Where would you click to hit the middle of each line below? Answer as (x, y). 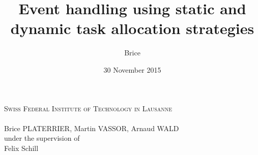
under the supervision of (42, 138)
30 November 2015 (132, 69)
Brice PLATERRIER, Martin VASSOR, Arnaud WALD (92, 128)
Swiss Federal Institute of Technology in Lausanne (88, 108)
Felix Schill (21, 148)
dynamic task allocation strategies (132, 28)
